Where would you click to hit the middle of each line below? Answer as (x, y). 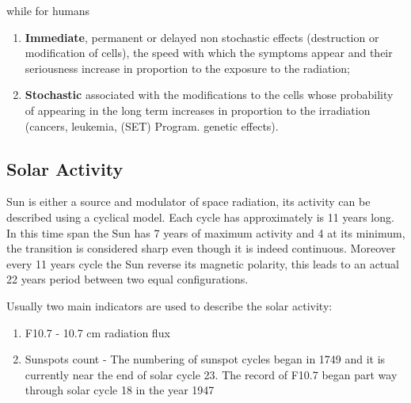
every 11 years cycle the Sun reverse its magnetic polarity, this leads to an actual (203, 263)
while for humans (48, 10)
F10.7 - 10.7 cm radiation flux (97, 332)
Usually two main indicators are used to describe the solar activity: (169, 305)
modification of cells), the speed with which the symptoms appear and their (209, 53)
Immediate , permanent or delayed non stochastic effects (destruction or (202, 37)
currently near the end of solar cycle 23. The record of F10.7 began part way (211, 374)
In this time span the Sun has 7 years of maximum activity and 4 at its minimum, (206, 232)
